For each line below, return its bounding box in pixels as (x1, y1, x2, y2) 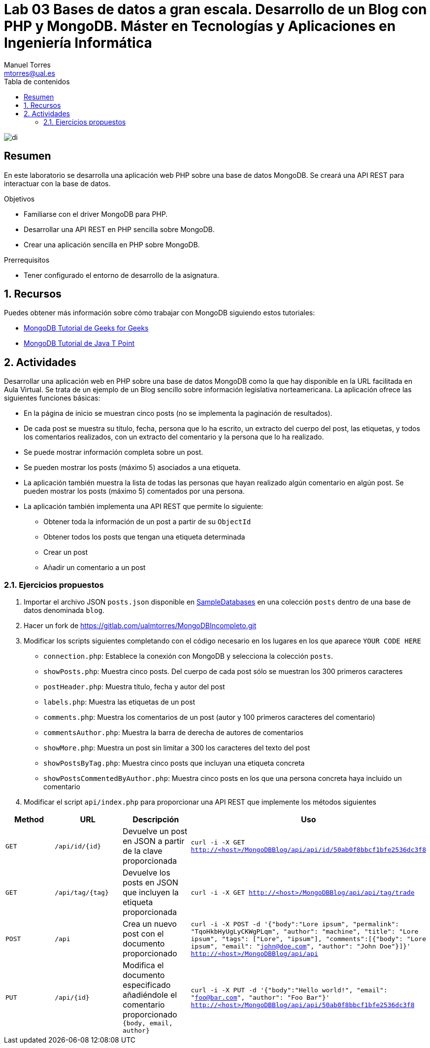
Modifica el (122, 960, 164, 971)
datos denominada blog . (24, 606, 104, 615)
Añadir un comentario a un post (43, 563, 146, 572)
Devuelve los (122, 868, 170, 878)
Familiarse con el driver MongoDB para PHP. (24, 209, 168, 218)
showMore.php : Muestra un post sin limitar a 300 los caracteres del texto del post (43, 744, 310, 752)
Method (14, 814, 44, 825)
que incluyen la (122, 887, 179, 898)
